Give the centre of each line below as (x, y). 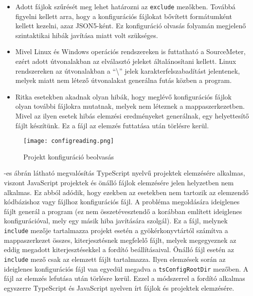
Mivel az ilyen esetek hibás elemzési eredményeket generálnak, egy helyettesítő (132, 116)
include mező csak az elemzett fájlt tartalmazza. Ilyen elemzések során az (115, 259)
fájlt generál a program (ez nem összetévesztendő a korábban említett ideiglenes (123, 211)
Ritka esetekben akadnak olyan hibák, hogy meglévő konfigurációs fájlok (123, 96)
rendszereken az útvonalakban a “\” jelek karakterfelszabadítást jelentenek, (128, 70)
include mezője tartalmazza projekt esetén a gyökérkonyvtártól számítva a (116, 230)
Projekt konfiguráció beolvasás (69, 156)
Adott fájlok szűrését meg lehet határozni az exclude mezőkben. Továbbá (125, 6)
